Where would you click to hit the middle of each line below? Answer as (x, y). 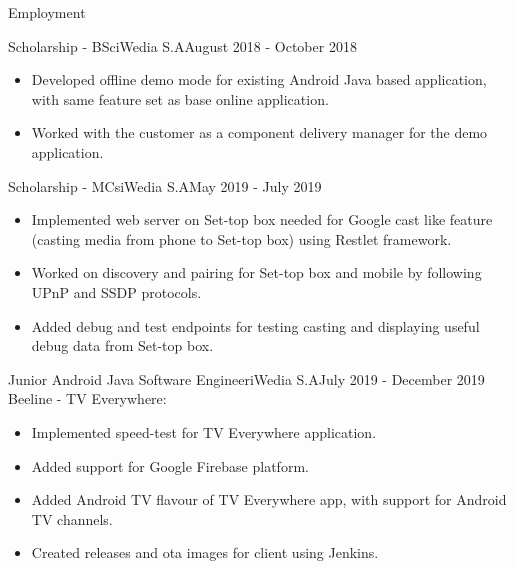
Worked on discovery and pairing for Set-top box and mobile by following (256, 272)
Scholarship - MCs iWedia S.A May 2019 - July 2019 (165, 185)
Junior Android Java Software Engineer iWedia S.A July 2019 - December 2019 (246, 378)
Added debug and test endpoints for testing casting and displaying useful (255, 325)
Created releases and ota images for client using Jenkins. (205, 552)
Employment (47, 12)
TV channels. (72, 518)
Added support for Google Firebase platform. (170, 465)
